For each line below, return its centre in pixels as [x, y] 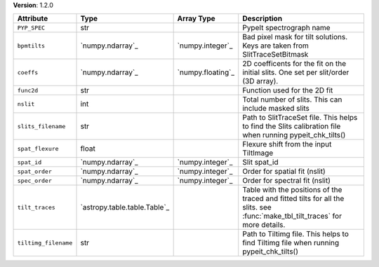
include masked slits [276, 109]
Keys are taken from [275, 46]
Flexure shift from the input [287, 144]
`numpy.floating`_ [206, 72]
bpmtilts [31, 46]
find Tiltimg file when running [291, 243]
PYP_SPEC [31, 28]
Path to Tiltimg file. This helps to [295, 234]
